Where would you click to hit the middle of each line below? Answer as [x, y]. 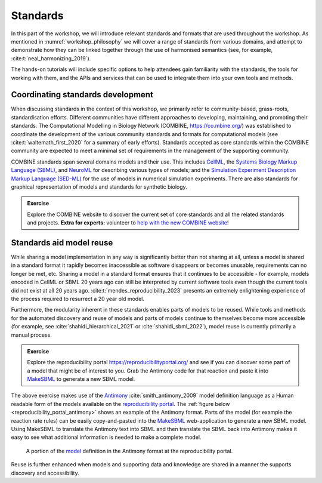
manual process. [31, 335]
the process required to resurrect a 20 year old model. [78, 299]
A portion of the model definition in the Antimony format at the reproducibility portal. [129, 451]
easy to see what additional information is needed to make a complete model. [106, 437]
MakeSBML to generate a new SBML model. [81, 379]
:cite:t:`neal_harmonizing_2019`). [51, 58]
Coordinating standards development [82, 95]
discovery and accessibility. [45, 473]
